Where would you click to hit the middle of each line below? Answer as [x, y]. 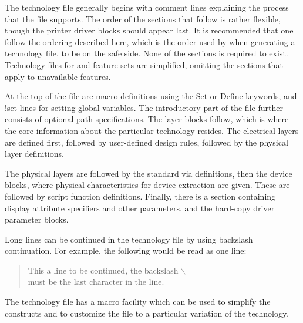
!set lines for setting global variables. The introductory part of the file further [144, 107]
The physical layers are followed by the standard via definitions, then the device [149, 173]
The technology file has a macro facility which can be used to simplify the [138, 302]
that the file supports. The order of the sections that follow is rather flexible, [143, 18]
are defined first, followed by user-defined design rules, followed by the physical [147, 142]
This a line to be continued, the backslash [103, 270]
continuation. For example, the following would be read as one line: [126, 250]
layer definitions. [34, 154]
